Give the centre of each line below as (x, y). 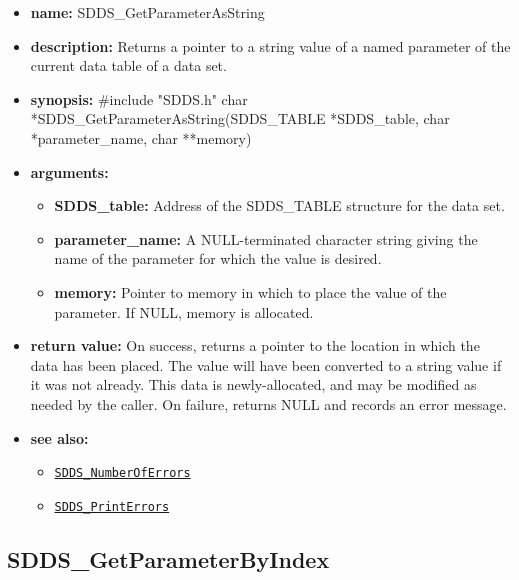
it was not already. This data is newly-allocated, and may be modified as (253, 384)
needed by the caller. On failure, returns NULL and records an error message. (268, 403)
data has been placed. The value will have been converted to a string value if (266, 364)
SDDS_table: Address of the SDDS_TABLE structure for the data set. (279, 205)
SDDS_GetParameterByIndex (168, 558)
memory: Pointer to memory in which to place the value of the (250, 291)
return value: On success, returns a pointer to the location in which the (255, 345)
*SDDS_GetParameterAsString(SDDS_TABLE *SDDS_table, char (240, 118)
